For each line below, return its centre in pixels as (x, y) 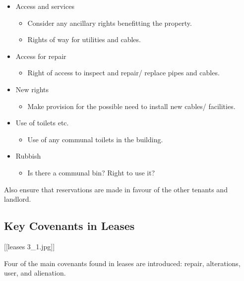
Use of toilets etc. (42, 123)
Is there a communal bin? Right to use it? (91, 172)
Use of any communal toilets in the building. (95, 139)
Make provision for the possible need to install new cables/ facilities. (131, 106)
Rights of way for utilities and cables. (84, 39)
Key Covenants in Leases (69, 226)
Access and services (45, 6)
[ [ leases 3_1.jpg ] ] (30, 246)
